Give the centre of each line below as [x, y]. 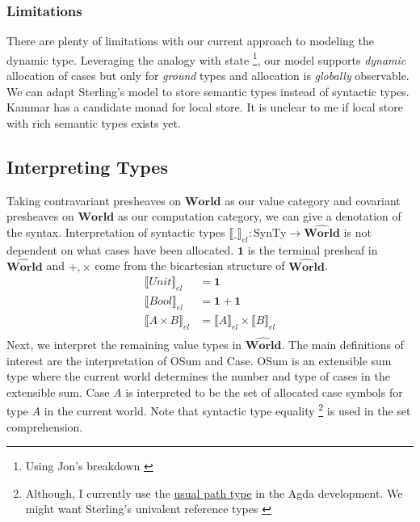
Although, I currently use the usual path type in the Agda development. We [214, 493]
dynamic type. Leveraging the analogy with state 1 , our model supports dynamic [206, 58]
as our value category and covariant [313, 200]
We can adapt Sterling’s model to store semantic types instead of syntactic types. [208, 91]
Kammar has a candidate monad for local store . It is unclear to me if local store [205, 107]
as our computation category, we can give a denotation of [259, 216]
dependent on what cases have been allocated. [120, 249]
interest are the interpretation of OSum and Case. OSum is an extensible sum [199, 360]
